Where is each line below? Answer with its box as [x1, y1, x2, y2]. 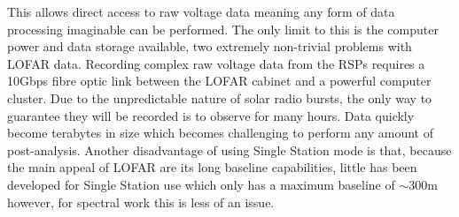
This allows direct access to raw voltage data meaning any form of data [7, 3, 395, 20]
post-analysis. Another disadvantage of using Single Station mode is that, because [7, 140, 452, 159]
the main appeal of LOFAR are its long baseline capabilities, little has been [7, 158, 417, 176]
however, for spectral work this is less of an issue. [7, 192, 275, 211]
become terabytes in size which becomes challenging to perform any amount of [7, 123, 433, 142]
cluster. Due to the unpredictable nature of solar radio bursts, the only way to [7, 88, 432, 107]
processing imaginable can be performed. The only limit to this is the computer [7, 19, 439, 38]
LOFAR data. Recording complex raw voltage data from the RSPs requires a [7, 54, 425, 72]
